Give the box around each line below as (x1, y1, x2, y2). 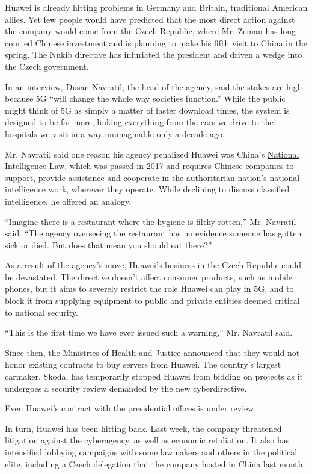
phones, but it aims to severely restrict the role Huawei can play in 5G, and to (5, 282, 294, 295)
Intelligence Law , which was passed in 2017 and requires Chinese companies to (5, 159, 294, 172)
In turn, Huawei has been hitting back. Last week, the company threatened (5, 422, 282, 434)
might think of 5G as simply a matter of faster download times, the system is (5, 103, 290, 116)
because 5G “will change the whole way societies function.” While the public (5, 92, 286, 105)
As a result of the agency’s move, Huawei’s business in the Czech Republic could (5, 259, 302, 271)
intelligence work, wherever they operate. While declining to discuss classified (5, 183, 290, 195)
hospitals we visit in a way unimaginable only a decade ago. (5, 127, 225, 140)
